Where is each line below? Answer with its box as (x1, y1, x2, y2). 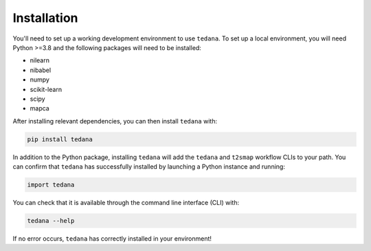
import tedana (27, 181, 75, 189)
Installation (12, 10, 78, 25)
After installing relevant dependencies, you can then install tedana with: (12, 117, 218, 125)
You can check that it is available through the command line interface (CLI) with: (12, 199, 240, 206)
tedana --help (27, 217, 75, 224)
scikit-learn (30, 85, 62, 93)
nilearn (30, 56, 49, 64)
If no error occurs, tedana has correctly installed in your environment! (12, 234, 212, 243)
